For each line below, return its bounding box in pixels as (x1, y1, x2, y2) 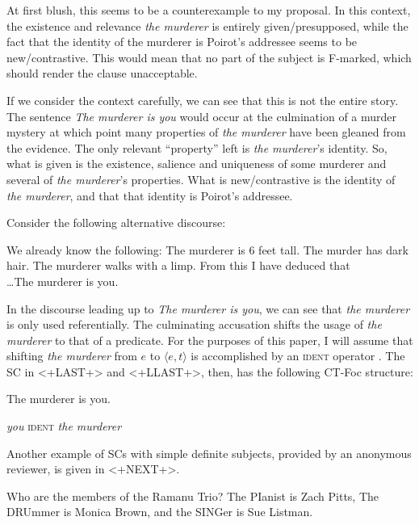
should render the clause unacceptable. (6, 65, 198, 82)
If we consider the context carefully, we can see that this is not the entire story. (6, 91, 399, 108)
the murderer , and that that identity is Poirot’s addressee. (6, 187, 293, 204)
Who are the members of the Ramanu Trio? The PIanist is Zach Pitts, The (6, 487, 379, 504)
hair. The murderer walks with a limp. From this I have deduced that (6, 257, 350, 274)
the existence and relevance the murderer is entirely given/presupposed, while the (6, 17, 409, 34)
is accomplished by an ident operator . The (191, 347, 405, 364)
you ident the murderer (6, 418, 122, 435)
